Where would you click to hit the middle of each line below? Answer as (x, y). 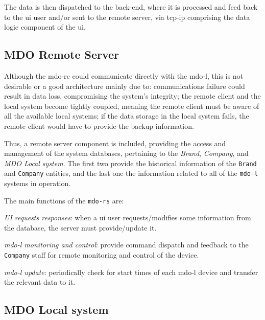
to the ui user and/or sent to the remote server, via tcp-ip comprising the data (127, 17)
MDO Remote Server (62, 54)
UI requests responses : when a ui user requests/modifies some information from (128, 218)
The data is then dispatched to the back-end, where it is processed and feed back (131, 7)
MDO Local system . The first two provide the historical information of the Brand (130, 163)
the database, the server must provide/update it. (80, 227)
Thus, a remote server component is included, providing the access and (115, 143)
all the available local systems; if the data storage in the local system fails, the (127, 116)
